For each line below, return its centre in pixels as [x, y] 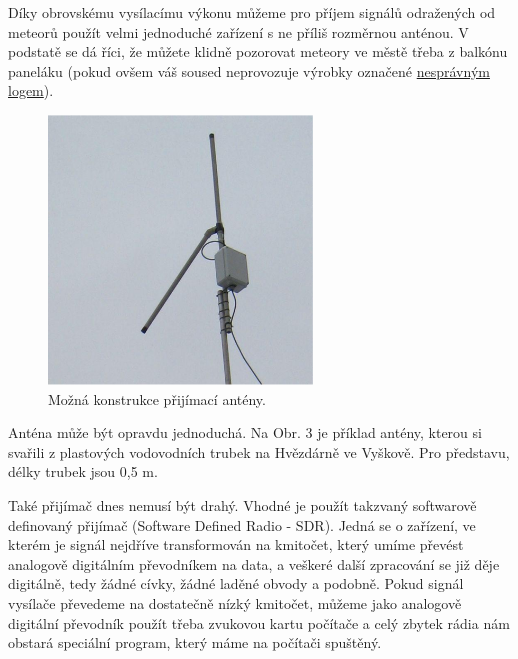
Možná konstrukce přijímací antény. [157, 398]
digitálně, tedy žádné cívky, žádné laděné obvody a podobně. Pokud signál [236, 583]
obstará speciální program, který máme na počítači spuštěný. [195, 642]
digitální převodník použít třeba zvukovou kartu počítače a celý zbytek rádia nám [259, 622]
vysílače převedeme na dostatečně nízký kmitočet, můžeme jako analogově [235, 603]
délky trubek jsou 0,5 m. [83, 471]
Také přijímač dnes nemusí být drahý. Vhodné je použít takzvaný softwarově [242, 505]
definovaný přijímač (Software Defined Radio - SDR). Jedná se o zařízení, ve [242, 524]
